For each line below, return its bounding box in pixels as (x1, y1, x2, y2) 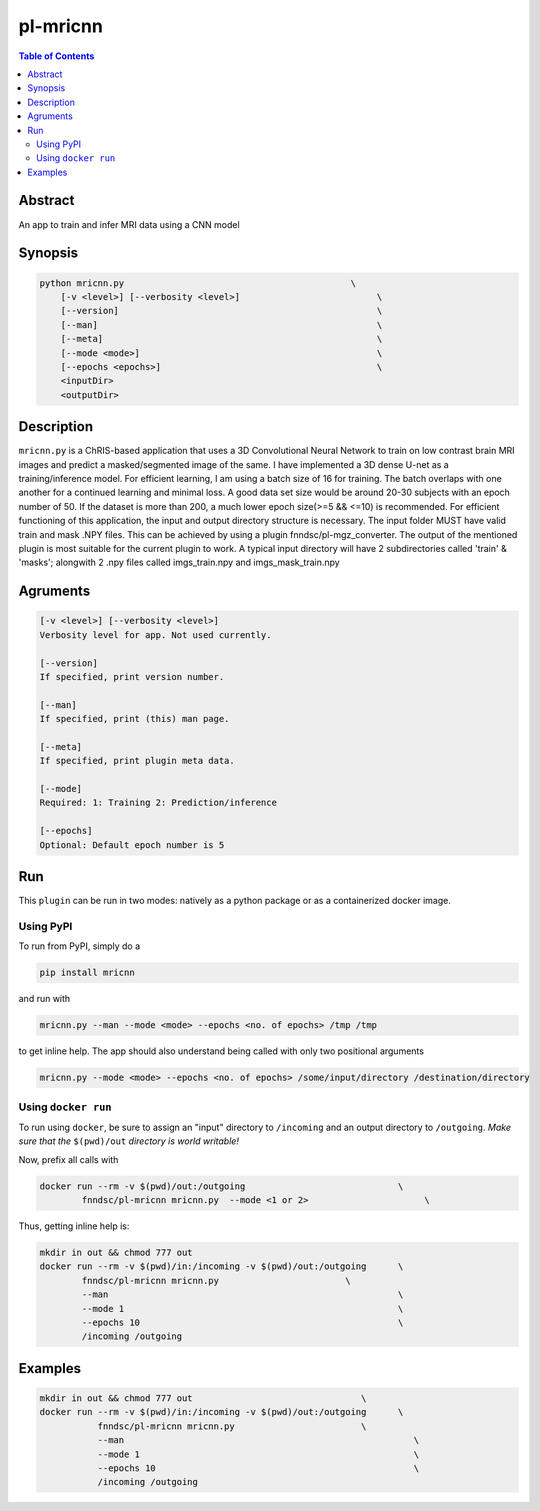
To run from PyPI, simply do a (18, 940, 141, 952)
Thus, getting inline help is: (18, 1220, 130, 1232)
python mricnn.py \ (39, 277, 357, 289)
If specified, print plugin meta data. (39, 755, 235, 767)
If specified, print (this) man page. (39, 713, 230, 725)
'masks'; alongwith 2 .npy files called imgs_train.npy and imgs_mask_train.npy (18, 556, 340, 569)
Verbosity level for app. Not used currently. (39, 629, 272, 640)
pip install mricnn (39, 967, 135, 979)
